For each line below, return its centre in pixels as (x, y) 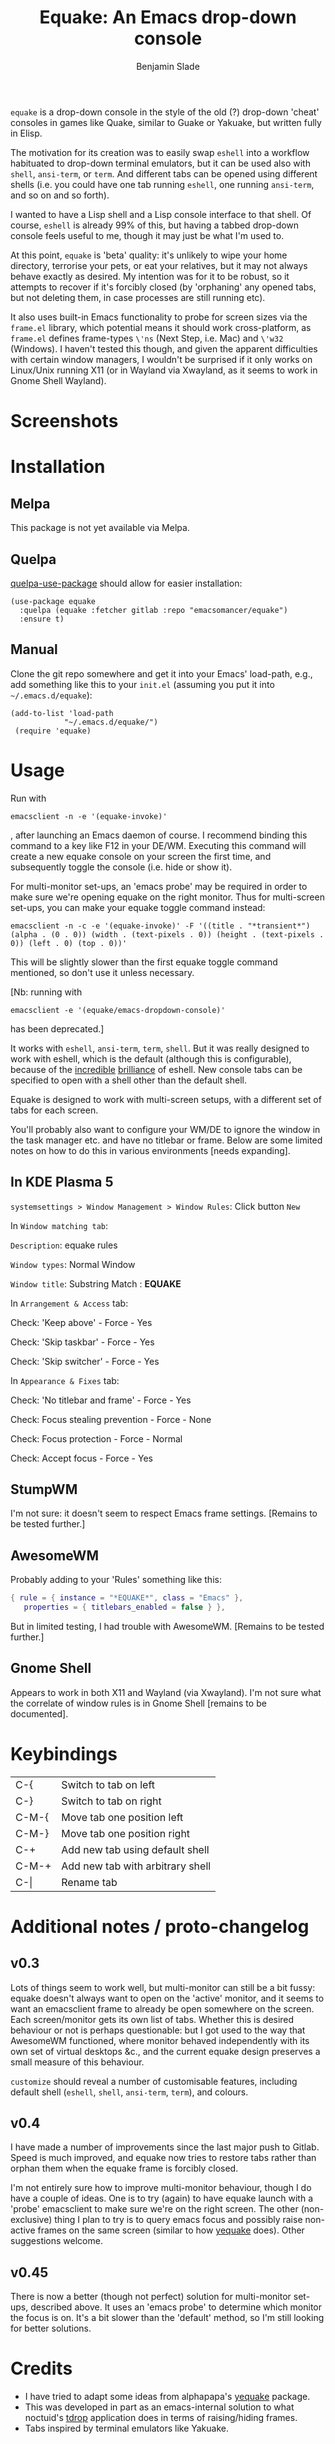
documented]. (39, 1713)
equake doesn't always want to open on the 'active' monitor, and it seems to (167, 1998)
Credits (41, 2368)
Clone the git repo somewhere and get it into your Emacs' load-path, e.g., (161, 673)
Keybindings (64, 1753)
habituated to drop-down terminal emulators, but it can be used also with (160, 163)
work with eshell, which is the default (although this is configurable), (151, 1058)
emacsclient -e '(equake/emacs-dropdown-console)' (118, 1010)
